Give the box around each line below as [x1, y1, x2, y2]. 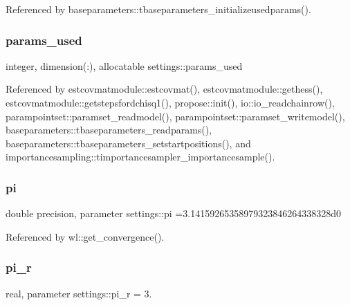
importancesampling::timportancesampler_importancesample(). [6, 149, 275, 164]
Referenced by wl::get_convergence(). [6, 229, 165, 243]
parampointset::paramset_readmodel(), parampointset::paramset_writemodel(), [6, 109, 345, 123]
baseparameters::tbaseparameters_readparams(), [6, 122, 212, 137]
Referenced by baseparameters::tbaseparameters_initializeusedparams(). [6, 2, 311, 16]
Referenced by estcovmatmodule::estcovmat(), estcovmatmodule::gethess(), [6, 82, 323, 96]
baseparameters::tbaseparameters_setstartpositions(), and [6, 136, 251, 150]
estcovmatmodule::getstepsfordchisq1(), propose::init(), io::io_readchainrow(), [6, 95, 335, 109]
